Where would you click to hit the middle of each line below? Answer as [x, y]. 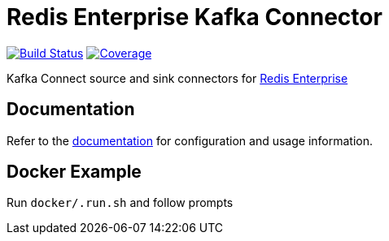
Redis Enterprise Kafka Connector [194, 17]
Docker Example [74, 172]
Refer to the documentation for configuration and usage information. [190, 140]
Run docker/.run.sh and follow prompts [120, 203]
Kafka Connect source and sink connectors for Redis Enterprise [177, 78]
